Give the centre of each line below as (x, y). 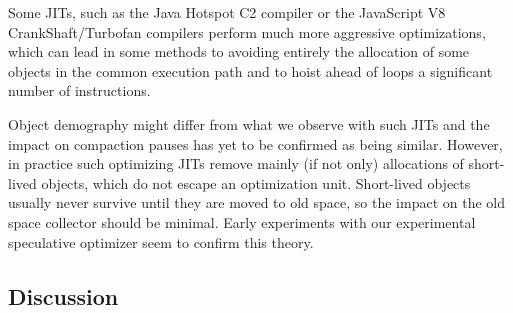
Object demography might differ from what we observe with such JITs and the (249, 123)
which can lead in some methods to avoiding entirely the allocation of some (239, 51)
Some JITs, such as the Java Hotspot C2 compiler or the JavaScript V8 (227, 12)
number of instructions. (79, 90)
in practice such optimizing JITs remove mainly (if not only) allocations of (236, 163)
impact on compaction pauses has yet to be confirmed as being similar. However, (255, 143)
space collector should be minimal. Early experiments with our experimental (242, 221)
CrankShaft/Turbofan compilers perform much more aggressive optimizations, (247, 31)
